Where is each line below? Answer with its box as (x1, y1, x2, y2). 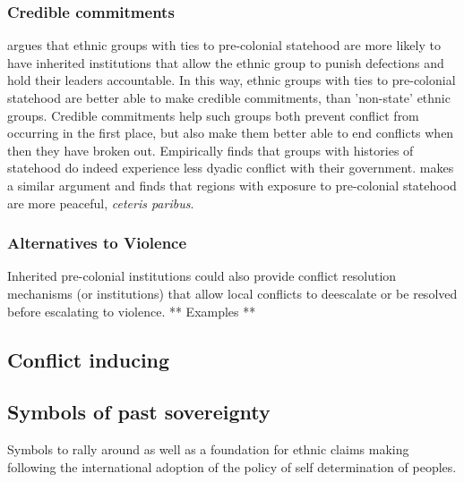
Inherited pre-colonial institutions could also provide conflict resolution (7, 266, 397, 285)
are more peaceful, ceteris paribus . (7, 193, 194, 212)
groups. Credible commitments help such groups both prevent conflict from (7, 106, 419, 124)
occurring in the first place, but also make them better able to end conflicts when (7, 123, 454, 142)
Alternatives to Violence (7, 232, 187, 254)
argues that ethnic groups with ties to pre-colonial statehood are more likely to (7, 36, 441, 55)
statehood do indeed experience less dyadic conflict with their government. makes (7, 158, 454, 177)
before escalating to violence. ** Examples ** (7, 301, 256, 320)
